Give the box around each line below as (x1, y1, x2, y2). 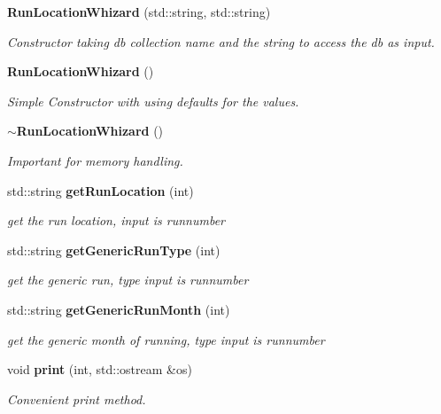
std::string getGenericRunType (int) (7, 240, 220, 259)
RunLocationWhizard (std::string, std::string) (7, 3, 271, 20)
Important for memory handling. (7, 151, 183, 169)
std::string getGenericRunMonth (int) (7, 300, 230, 318)
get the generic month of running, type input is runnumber (7, 330, 325, 348)
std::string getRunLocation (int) (7, 181, 194, 199)
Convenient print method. (7, 389, 146, 408)
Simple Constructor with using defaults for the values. (7, 91, 299, 110)
